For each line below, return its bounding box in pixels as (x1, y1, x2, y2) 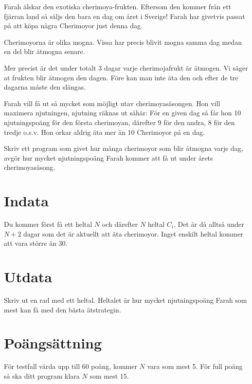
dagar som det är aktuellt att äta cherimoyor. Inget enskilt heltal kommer (23, 228, 243, 238)
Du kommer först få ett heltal (4, 219, 92, 229)
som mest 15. (90, 370, 129, 381)
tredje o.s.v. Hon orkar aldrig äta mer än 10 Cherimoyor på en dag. (4, 127, 205, 137)
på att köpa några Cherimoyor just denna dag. (4, 20, 143, 31)
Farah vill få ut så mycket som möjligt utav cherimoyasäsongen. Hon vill (4, 98, 220, 108)
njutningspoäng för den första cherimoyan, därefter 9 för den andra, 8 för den (4, 117, 235, 127)
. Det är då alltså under (174, 219, 244, 229)
